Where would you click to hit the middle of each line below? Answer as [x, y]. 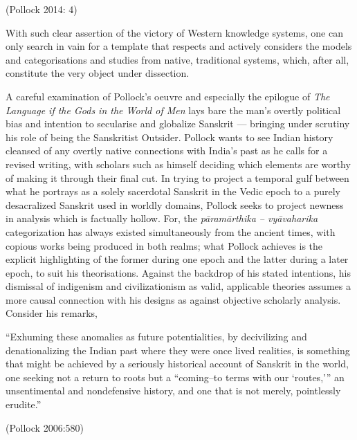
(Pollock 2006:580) [45, 427]
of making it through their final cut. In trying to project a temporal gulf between [177, 177]
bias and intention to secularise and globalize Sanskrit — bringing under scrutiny [178, 123]
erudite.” [24, 404]
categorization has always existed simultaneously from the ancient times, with [171, 231]
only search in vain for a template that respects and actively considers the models [179, 46]
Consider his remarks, [52, 313]
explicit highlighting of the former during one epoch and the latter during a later [177, 259]
